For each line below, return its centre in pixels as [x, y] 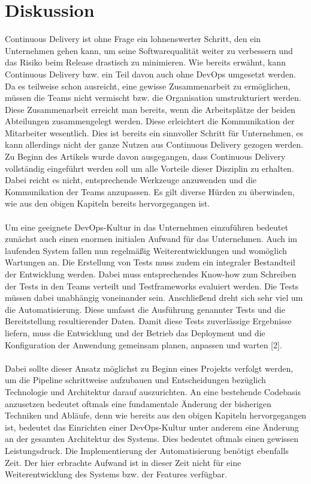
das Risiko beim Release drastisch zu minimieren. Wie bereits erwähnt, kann [145, 62]
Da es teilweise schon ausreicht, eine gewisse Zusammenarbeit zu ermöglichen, [148, 86]
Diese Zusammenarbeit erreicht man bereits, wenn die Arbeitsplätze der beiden [150, 109]
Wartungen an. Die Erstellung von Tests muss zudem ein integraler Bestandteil [150, 262]
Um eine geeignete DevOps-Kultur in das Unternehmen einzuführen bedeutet [147, 227]
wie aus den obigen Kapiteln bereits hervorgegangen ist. [108, 203]
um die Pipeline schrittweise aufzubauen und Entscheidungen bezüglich [135, 380]
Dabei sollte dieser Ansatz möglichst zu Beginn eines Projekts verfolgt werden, [149, 368]
